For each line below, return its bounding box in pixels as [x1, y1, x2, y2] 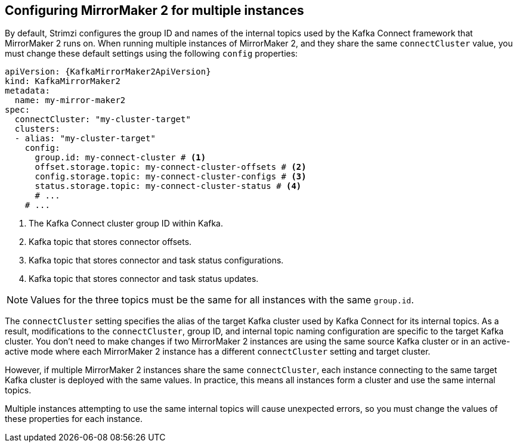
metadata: [5, 86, 50, 96]
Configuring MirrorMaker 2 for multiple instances [5, 3, 304, 18]
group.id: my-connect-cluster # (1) [35, 153, 206, 163]
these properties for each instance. [5, 414, 143, 424]
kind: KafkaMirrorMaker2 [5, 76, 120, 86]
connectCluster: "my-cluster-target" [14, 114, 191, 125]
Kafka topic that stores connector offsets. [29, 237, 192, 247]
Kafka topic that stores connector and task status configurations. [29, 255, 284, 266]
